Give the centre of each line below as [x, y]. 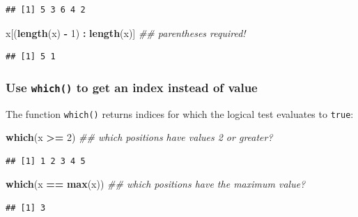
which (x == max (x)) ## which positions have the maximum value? [156, 184]
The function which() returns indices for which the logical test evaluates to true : [180, 113]
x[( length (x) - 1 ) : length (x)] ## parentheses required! [126, 32]
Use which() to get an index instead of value [132, 87]
